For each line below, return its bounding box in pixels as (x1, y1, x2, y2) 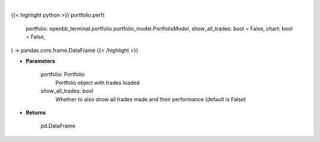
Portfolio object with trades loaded (55, 79, 140, 86)
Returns (25, 109, 46, 116)
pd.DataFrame (40, 123, 76, 130)
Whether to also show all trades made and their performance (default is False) (55, 95, 246, 103)
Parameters (25, 57, 56, 64)
